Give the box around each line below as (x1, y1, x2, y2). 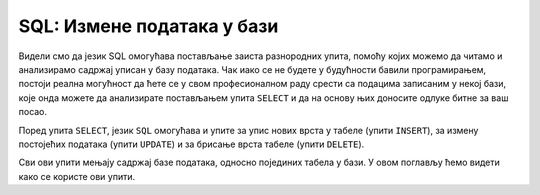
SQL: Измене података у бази (18, 15, 279, 37)
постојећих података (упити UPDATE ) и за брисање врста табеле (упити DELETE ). (18, 138, 365, 150)
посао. (18, 106, 48, 118)
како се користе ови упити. (18, 170, 136, 182)
